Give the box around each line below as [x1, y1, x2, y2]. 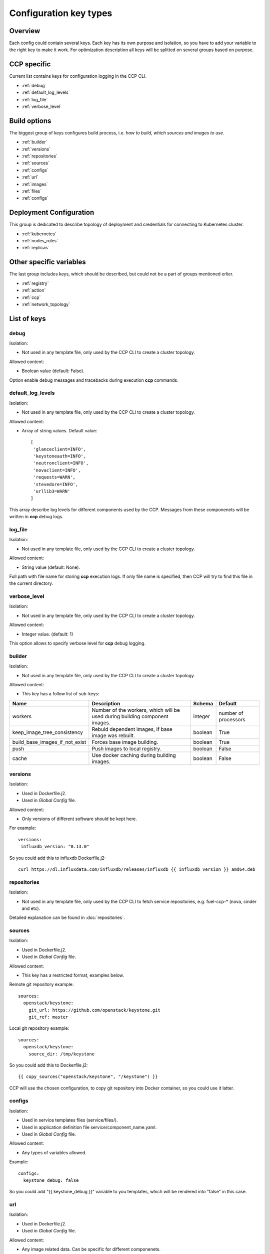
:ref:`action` [21, 287, 46, 293]
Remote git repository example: [9, 981, 74, 988]
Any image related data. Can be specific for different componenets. [21, 1246, 161, 1252]
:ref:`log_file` [21, 96, 48, 102]
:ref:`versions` [21, 146, 51, 152]
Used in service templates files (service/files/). [21, 1117, 118, 1123]
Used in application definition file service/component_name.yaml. [21, 1124, 157, 1130]
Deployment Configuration [9, 208, 94, 217]
